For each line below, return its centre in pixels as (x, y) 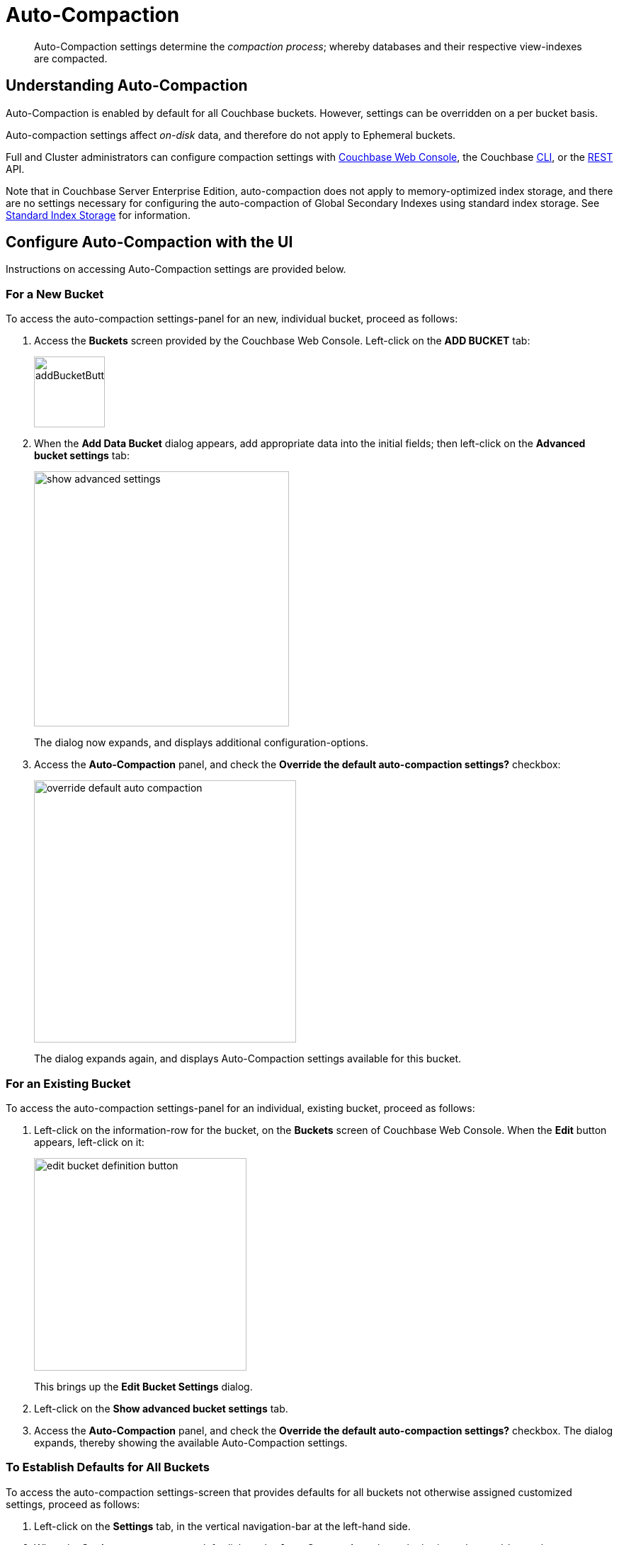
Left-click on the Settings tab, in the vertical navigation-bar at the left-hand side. (222, 1526)
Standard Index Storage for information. (98, 215)
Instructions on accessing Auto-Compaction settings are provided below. (176, 269)
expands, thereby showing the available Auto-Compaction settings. (191, 1442)
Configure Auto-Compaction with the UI (149, 242)
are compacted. (71, 58)
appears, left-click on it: (89, 1142)
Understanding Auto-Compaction (127, 86)
